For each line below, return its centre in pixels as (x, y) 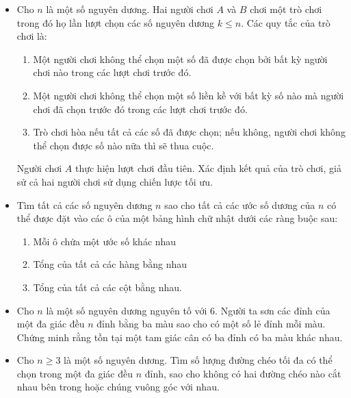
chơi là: (32, 36)
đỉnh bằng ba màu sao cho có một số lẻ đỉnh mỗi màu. (211, 324)
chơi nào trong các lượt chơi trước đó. (112, 72)
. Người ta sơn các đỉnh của (273, 310)
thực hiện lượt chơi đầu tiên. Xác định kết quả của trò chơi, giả (208, 168)
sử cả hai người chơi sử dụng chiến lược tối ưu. (115, 181)
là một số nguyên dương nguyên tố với (127, 310)
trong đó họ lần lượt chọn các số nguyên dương (116, 22)
